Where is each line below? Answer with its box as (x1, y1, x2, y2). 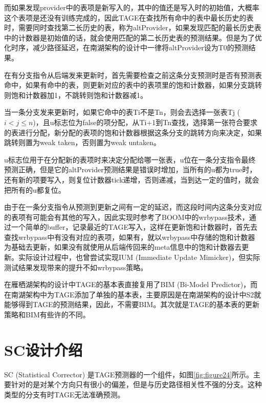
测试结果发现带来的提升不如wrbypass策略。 (4, 261, 148, 272)
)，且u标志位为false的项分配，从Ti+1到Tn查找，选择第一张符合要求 (33, 116, 258, 127)
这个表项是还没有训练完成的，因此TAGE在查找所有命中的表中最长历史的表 (4, 12, 254, 23)
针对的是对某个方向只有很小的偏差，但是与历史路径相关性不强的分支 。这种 (11, 379, 262, 390)
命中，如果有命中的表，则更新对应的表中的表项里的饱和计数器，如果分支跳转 (4, 79, 262, 90)
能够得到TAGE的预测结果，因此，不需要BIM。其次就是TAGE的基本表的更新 (4, 299, 259, 310)
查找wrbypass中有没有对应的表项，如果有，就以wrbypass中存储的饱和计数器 (4, 231, 255, 242)
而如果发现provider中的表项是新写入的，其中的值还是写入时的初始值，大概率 (4, 2, 259, 12)
